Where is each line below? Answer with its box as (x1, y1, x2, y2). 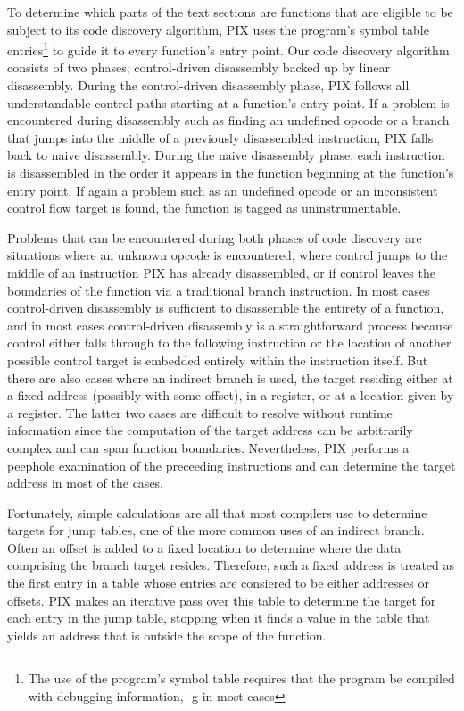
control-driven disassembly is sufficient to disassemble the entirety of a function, (7, 298, 444, 317)
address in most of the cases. (7, 473, 163, 492)
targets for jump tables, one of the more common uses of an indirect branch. (7, 521, 425, 540)
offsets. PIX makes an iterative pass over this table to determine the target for (7, 590, 436, 609)
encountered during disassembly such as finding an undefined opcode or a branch (7, 111, 450, 130)
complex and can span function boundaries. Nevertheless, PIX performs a (7, 438, 410, 456)
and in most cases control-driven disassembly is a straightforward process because (7, 315, 453, 334)
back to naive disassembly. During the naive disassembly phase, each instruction (7, 146, 445, 164)
